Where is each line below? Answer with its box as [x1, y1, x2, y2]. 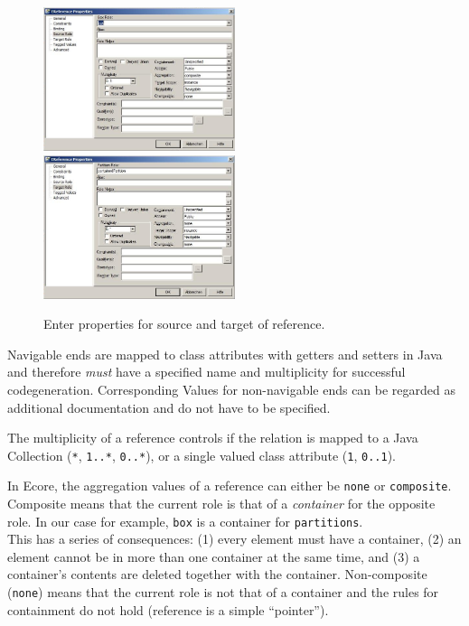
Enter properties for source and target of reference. [43, 314, 325, 333]
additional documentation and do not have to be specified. [7, 397, 331, 416]
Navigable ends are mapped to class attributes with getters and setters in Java [7, 344, 443, 363]
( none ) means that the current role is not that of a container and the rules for [7, 583, 439, 602]
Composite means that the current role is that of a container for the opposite [7, 494, 436, 513]
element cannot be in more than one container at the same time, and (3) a [7, 547, 420, 565]
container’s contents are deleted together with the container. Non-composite [7, 565, 427, 584]
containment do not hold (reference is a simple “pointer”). [7, 600, 329, 619]
